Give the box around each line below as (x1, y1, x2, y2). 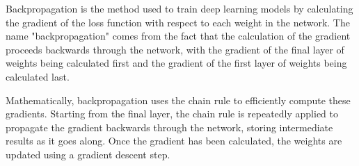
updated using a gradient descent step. (6, 147, 170, 161)
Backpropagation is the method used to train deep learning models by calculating (6, 1, 353, 15)
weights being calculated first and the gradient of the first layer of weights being (6, 56, 347, 70)
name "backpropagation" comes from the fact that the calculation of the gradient (6, 28, 351, 43)
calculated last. (6, 69, 70, 83)
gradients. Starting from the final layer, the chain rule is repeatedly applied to (6, 106, 338, 121)
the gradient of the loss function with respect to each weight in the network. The (6, 15, 350, 29)
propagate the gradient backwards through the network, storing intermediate (6, 119, 333, 134)
